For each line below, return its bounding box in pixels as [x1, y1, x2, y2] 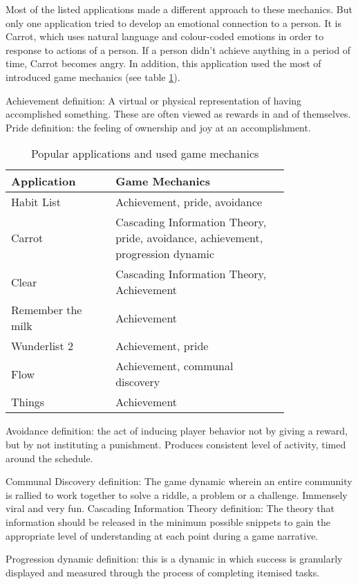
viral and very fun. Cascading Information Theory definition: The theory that [6, 501, 335, 515]
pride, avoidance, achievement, [115, 230, 263, 246]
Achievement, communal [115, 358, 234, 374]
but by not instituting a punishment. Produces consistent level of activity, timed [6, 437, 346, 451]
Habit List [11, 194, 61, 210]
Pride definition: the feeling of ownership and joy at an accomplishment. [6, 120, 311, 134]
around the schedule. [6, 450, 93, 465]
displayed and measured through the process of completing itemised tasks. [6, 565, 320, 579]
